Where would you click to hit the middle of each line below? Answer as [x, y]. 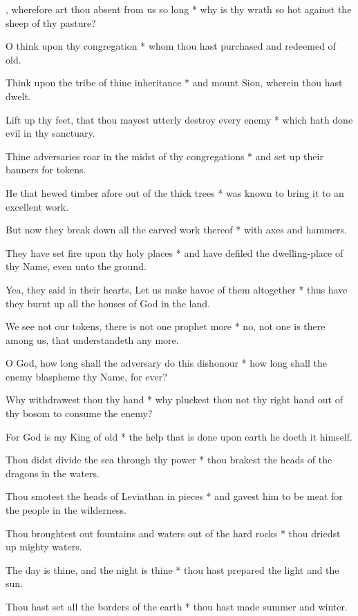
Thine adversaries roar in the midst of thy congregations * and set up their [164, 156]
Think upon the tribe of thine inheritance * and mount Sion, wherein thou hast [174, 83]
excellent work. [37, 206]
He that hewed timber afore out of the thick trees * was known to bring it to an [175, 192]
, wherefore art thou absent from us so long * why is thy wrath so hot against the [179, 9]
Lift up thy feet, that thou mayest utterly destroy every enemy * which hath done [179, 119]
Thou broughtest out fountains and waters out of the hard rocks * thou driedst [173, 533]
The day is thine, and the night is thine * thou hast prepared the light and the [172, 569]
